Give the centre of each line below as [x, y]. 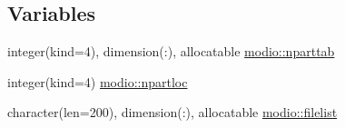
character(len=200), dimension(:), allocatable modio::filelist [172, 112]
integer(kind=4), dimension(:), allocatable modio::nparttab [171, 51]
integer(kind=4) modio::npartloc [98, 81]
